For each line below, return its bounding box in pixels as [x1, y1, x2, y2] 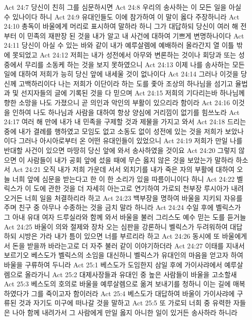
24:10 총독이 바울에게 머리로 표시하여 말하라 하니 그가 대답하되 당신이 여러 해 [4, 21, 238, 31]
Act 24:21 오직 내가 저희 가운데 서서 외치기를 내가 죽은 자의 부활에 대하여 [12, 164, 235, 174]
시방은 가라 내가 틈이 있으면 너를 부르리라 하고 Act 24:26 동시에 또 [18, 231, 220, 241]
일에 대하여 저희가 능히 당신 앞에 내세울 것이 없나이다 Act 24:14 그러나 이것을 [4, 69, 239, 79]
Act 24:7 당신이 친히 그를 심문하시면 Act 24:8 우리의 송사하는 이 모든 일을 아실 [4, 2, 241, 12]
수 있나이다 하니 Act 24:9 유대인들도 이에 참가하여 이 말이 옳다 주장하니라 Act [4, 11, 240, 21]
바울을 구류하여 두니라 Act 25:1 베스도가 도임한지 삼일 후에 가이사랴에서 [4, 260, 222, 270]
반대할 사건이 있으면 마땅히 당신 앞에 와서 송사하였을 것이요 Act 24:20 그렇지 [4, 145, 236, 155]
